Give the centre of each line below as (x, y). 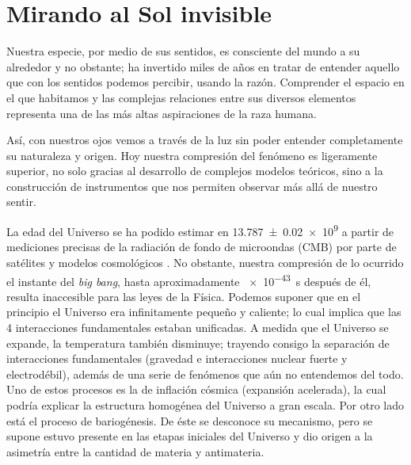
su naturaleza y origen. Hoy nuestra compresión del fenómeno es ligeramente (192, 155)
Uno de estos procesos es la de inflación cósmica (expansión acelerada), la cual (196, 389)
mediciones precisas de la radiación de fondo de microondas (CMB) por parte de (202, 247)
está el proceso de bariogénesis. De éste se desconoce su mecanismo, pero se (190, 420)
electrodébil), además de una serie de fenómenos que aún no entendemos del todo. (205, 374)
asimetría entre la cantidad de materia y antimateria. (135, 451)
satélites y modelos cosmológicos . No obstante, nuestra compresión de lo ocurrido (205, 262)
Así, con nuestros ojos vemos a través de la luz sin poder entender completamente (205, 140)
